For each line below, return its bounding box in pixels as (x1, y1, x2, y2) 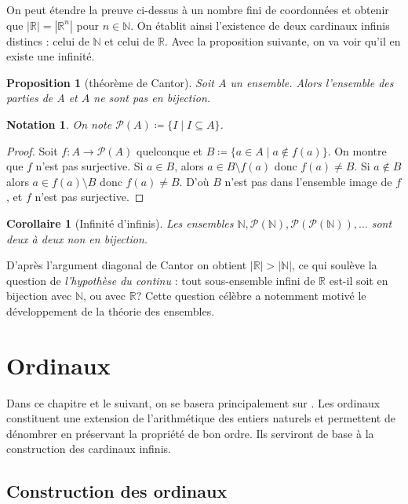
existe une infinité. (6, 48, 95, 64)
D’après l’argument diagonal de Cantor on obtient (6, 257, 247, 273)
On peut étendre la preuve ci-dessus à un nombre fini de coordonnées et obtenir (6, 2, 389, 17)
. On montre (327, 142, 387, 159)
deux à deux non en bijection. (6, 230, 148, 247)
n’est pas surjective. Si (35, 158, 144, 174)
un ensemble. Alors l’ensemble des (230, 74, 394, 90)
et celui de (104, 32, 155, 49)
